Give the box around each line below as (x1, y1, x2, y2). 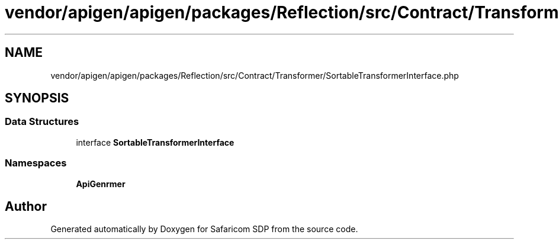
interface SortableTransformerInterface (76, 137, 234, 147)
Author (5, 198, 47, 214)
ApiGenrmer (76, 178, 126, 189)
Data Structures (5, 115, 79, 128)
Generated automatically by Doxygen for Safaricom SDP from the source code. (50, 224, 358, 235)
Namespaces (5, 157, 67, 169)
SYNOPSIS (5, 91, 69, 106)
